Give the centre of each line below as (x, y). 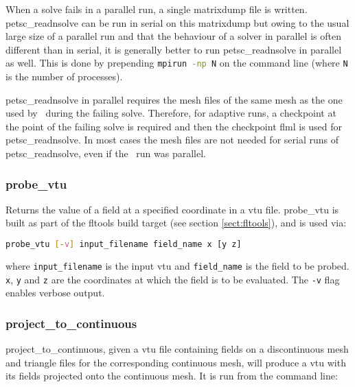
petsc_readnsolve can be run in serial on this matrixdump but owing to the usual (177, 22)
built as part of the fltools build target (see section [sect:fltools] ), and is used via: (176, 223)
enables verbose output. (55, 293)
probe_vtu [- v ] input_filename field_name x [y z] (124, 244)
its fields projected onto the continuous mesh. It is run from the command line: (172, 376)
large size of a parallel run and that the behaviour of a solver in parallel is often (173, 36)
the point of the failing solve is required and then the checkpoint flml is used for (174, 126)
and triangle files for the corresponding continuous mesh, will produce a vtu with (176, 362)
